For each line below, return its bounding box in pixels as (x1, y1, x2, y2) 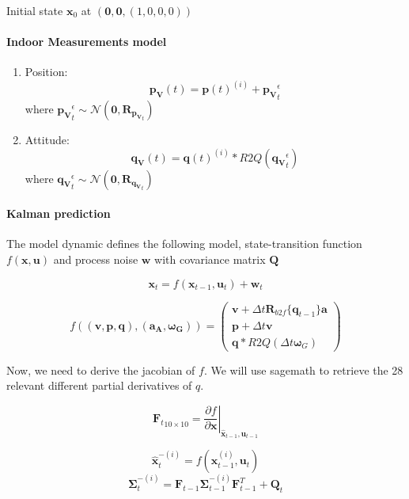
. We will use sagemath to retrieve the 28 (203, 361, 403, 378)
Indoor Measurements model (6, 33, 167, 50)
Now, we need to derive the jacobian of (6, 361, 195, 378)
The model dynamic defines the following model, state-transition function (6, 235, 362, 252)
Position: (25, 63, 68, 80)
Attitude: (25, 131, 70, 148)
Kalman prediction (6, 205, 111, 222)
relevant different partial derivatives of (6, 377, 192, 394)
